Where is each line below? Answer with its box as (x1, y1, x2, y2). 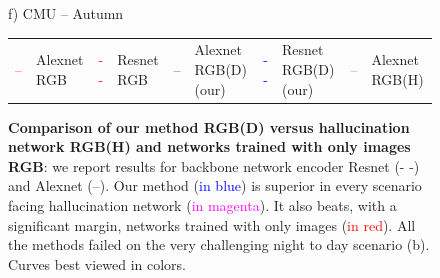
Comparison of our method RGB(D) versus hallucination (8, 116, 410, 137)
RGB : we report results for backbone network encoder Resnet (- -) (8, 155, 420, 176)
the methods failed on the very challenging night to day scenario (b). (8, 234, 430, 255)
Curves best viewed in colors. (8, 253, 187, 274)
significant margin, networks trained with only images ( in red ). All (8, 214, 416, 235)
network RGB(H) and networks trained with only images (8, 136, 411, 157)
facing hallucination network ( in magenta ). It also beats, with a (8, 195, 397, 215)
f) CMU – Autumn (8, 3, 124, 23)
